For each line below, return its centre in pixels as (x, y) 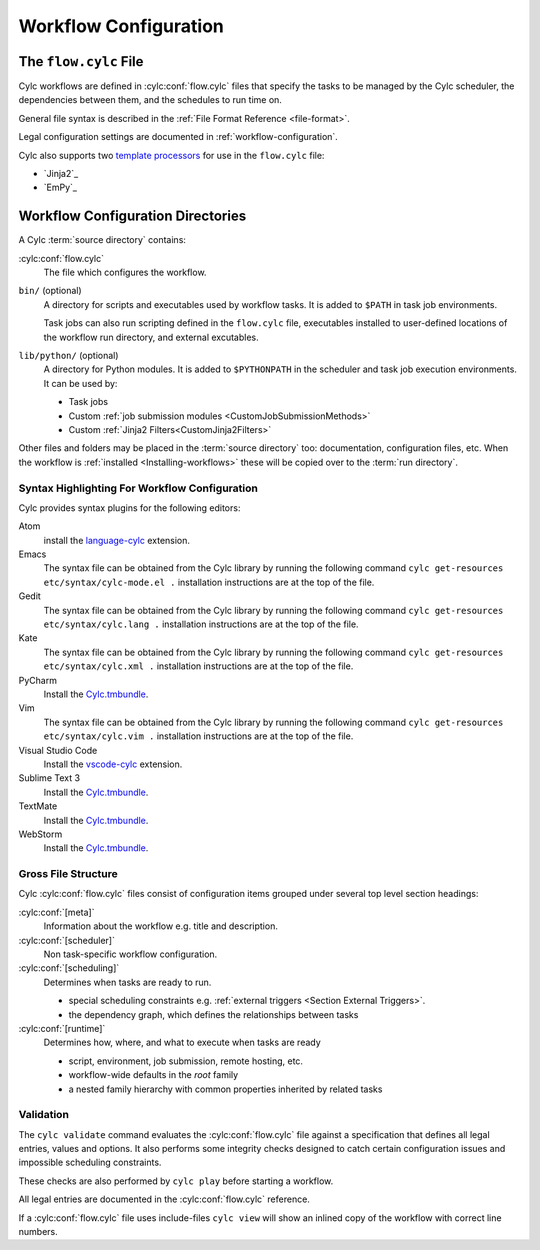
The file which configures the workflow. (125, 272)
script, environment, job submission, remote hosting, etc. (186, 1061)
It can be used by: (80, 383)
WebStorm (40, 834)
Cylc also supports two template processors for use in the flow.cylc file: (171, 155)
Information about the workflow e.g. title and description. (161, 926)
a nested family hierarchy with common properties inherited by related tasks (225, 1089)
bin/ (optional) (50, 291)
